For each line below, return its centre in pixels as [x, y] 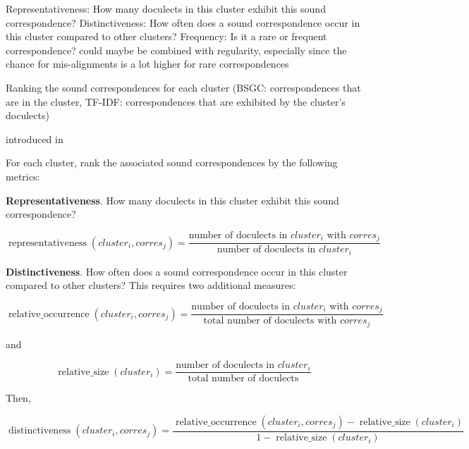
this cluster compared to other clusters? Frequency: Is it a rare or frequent [166, 36]
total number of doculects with [270, 321]
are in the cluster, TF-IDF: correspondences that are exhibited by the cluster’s [176, 101]
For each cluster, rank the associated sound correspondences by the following [172, 162]
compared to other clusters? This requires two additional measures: [151, 285]
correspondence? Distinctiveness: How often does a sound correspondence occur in [183, 22]
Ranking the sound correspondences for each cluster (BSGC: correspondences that [183, 87]
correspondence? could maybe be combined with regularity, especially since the [176, 50]
